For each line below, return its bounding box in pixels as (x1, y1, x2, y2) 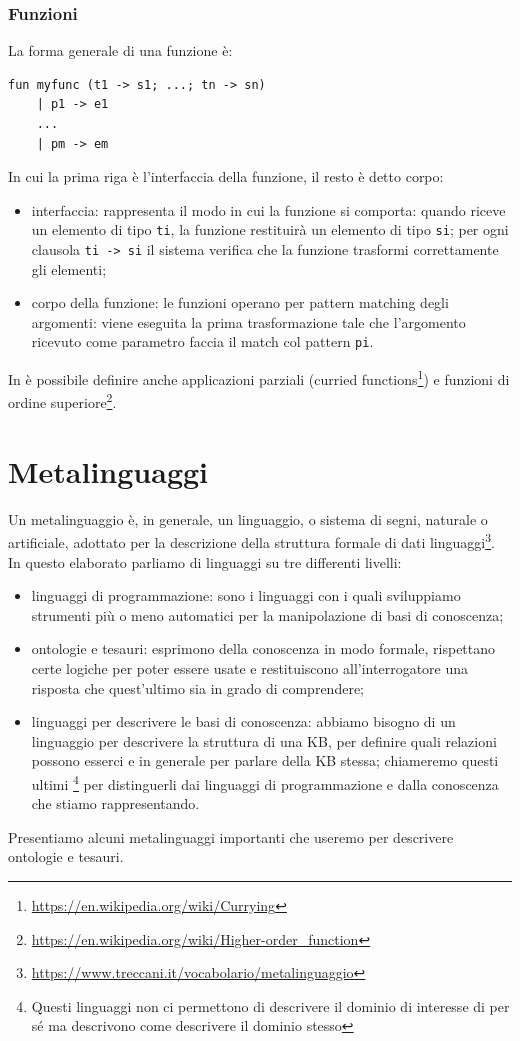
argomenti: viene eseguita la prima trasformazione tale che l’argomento (31, 311, 466, 332)
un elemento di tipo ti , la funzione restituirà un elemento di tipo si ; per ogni (31, 219, 509, 240)
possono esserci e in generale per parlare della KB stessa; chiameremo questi (31, 750, 499, 771)
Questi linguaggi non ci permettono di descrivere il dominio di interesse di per (31, 995, 510, 1016)
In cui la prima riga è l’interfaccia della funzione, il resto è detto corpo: (8, 166, 444, 187)
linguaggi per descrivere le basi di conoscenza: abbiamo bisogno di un (31, 711, 456, 732)
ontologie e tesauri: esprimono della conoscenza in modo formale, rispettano (31, 638, 496, 659)
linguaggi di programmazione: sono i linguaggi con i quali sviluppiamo (31, 585, 461, 606)
